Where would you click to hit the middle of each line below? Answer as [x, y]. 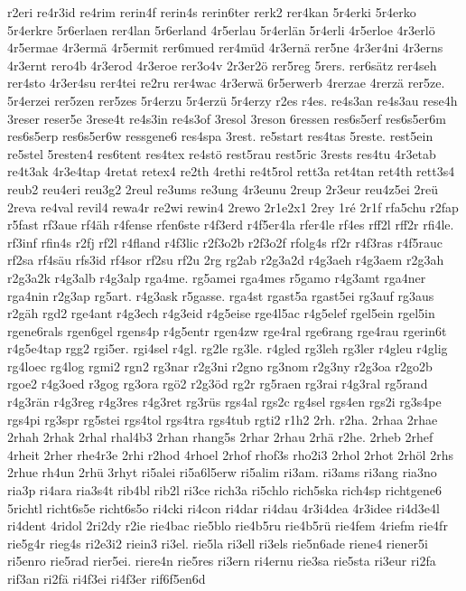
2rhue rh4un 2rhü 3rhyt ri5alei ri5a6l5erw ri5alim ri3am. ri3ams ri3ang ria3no [222, 472]
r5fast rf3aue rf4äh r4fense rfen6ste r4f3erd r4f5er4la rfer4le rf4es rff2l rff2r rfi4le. [231, 225]
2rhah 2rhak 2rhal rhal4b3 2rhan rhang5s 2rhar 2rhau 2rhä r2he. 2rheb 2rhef [220, 437]
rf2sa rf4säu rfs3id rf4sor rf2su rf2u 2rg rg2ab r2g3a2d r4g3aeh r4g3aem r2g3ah [226, 260]
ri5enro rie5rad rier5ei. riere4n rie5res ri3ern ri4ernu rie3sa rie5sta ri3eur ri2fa [222, 561]
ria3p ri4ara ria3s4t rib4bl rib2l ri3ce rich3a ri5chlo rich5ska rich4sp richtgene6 [225, 490]
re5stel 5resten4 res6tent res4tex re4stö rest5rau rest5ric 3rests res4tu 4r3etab [222, 153]
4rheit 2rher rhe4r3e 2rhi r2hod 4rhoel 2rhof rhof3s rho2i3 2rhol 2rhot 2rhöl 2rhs [230, 454]
